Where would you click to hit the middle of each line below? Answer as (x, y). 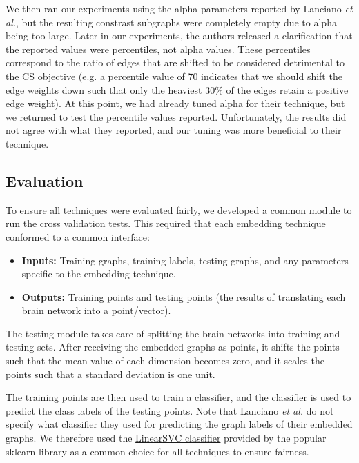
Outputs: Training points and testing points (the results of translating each (184, 296)
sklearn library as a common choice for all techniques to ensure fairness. (157, 451)
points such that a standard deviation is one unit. (110, 374)
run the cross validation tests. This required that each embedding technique (166, 223)
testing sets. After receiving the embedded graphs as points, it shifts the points (173, 347)
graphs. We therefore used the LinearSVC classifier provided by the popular (166, 438)
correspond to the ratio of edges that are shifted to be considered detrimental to (175, 62)
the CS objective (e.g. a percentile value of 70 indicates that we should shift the (174, 76)
